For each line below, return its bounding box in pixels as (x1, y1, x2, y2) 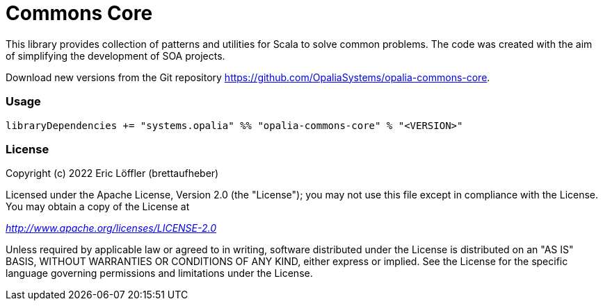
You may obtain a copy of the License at (6, 201, 190, 213)
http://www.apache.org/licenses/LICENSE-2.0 (6, 222, 217, 235)
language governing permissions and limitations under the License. (6, 267, 313, 280)
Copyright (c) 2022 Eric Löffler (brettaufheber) (6, 167, 219, 180)
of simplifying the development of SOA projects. (6, 49, 225, 62)
